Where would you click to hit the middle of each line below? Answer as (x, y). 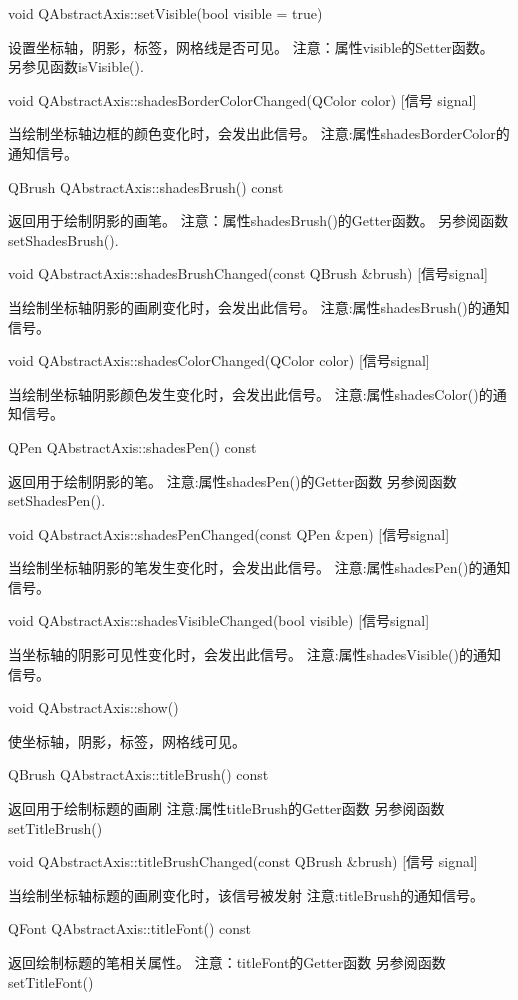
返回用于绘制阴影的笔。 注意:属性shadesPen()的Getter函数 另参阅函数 (232, 480)
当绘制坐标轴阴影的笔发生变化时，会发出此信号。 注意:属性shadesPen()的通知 (259, 567)
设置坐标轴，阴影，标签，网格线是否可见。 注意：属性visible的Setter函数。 (251, 46)
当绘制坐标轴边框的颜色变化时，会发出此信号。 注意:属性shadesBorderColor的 (259, 133)
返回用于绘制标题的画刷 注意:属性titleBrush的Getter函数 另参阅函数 (226, 808)
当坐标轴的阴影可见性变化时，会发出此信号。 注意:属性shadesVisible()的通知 (254, 654)
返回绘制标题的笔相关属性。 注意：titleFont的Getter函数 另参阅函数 (227, 962)
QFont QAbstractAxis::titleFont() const (129, 928)
